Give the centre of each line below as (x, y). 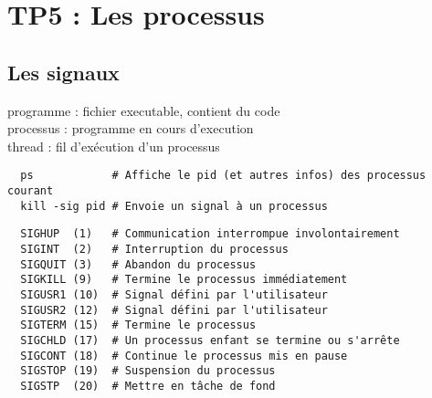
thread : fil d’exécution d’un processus (114, 146)
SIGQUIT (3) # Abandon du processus (138, 264)
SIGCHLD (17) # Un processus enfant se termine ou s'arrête (210, 340)
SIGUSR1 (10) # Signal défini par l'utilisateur (174, 294)
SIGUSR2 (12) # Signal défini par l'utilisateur (174, 310)
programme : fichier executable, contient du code (144, 110)
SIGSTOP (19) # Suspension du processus (148, 371)
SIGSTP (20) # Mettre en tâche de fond (148, 386)
